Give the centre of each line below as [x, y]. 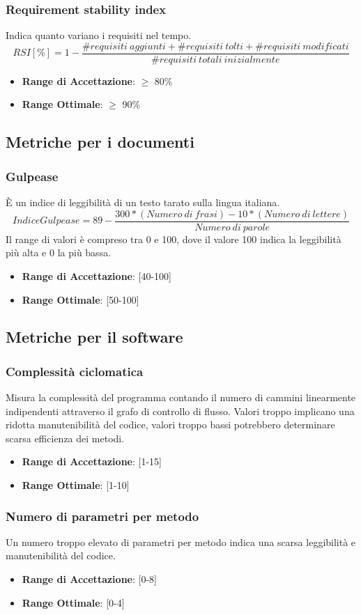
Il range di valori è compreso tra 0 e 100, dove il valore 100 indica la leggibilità [174, 239]
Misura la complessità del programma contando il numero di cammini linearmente [181, 397]
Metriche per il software [94, 337]
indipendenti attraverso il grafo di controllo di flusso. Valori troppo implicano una [180, 411]
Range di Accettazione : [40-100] [97, 275]
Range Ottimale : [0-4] [73, 602]
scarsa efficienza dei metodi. [65, 438]
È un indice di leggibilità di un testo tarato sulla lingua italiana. [143, 202]
